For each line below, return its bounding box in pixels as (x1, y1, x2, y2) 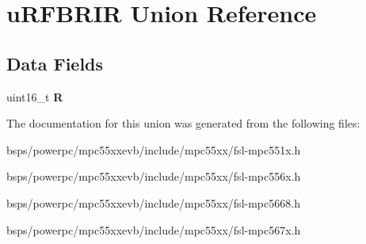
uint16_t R (6, 88, 63, 105)
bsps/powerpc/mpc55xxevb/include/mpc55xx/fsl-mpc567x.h (6, 221, 301, 238)
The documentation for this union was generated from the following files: (6, 115, 360, 132)
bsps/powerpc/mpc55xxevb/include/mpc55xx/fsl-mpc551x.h (6, 141, 301, 158)
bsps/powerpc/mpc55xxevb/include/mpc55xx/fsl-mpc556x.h (6, 168, 301, 185)
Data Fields (6, 51, 104, 75)
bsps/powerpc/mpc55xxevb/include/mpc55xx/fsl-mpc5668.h (6, 194, 300, 211)
